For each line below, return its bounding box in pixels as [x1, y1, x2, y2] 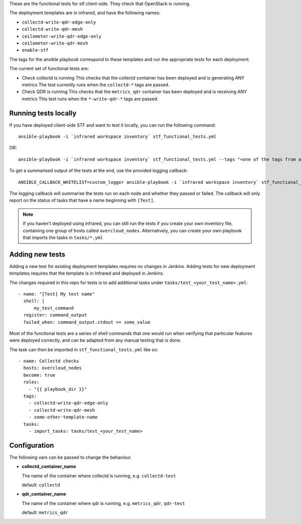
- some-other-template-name [28, 414, 98, 420]
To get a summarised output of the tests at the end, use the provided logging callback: [9, 168, 188, 174]
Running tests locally [9, 109, 77, 117]
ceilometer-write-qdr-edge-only [22, 33, 101, 39]
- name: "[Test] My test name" [18, 291, 95, 297]
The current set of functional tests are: [9, 66, 89, 72]
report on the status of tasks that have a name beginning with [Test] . [9, 197, 155, 203]
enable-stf [22, 48, 49, 53]
